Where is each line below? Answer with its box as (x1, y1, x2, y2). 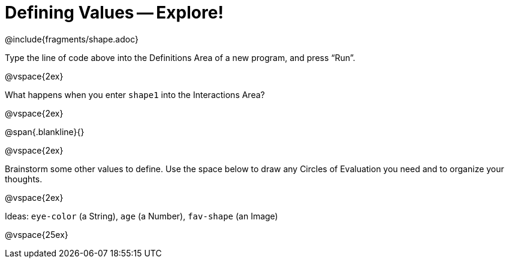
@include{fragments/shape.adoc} (5, 33, 138, 44)
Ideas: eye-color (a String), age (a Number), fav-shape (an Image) (5, 210, 278, 221)
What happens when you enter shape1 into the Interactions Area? (5, 89, 265, 100)
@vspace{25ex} (5, 229, 68, 240)
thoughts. (5, 173, 43, 184)
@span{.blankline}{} (5, 126, 85, 137)
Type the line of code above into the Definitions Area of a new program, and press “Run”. (5, 52, 356, 63)
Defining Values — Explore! (5, 2, 224, 23)
